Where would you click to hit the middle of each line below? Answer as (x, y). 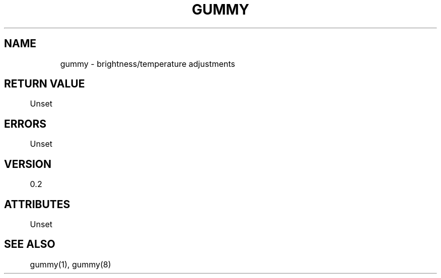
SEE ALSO (30, 244)
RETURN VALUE (45, 84)
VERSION (28, 164)
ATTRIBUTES (37, 204)
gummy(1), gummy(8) (70, 264)
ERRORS (25, 124)
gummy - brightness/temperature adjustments (148, 64)
